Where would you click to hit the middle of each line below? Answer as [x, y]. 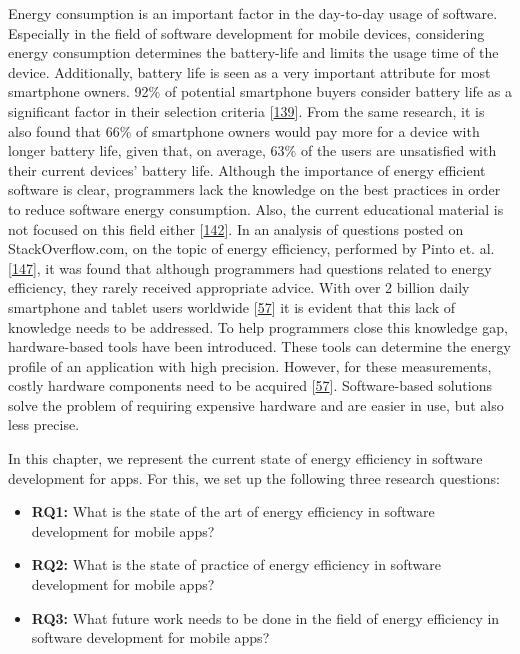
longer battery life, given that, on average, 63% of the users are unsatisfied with [252, 150]
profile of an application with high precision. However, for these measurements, [250, 365]
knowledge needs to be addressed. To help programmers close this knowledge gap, [258, 326]
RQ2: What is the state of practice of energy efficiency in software [236, 564]
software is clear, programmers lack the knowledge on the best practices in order [254, 189]
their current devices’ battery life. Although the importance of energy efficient [247, 169]
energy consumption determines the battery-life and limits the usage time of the [253, 52]
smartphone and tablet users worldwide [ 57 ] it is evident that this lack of [231, 306]
